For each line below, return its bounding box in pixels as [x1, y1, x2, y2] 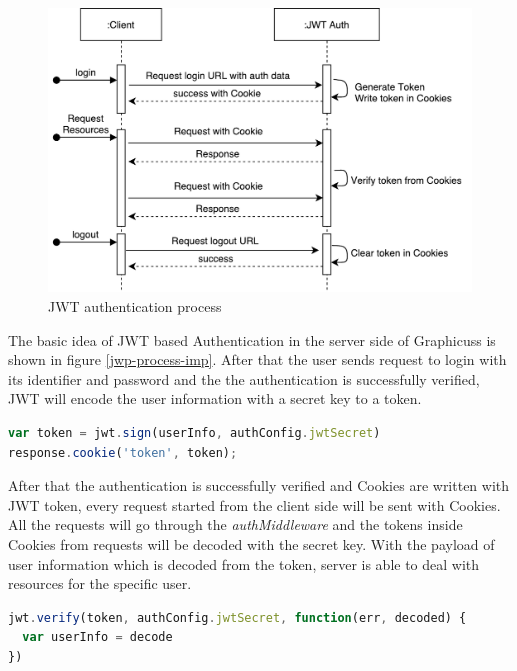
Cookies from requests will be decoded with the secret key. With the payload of [8, 533, 495, 554]
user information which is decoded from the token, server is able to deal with [8, 553, 480, 574]
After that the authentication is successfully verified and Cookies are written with [8, 475, 510, 496]
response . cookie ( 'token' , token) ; [8, 445, 238, 460]
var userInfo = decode [22, 630, 173, 645]
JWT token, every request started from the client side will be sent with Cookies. [8, 494, 501, 515]
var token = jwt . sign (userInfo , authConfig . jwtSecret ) [8, 426, 381, 441]
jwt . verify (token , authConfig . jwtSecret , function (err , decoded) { [8, 610, 467, 625]
